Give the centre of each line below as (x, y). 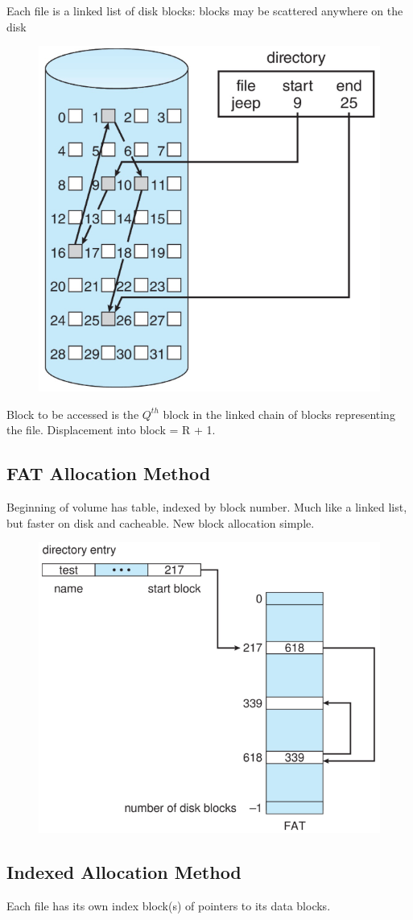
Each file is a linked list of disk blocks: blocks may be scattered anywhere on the (205, 10)
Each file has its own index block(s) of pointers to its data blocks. (169, 905)
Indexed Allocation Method (124, 872)
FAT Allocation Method (109, 473)
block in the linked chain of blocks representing (279, 414)
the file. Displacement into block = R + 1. (111, 430)
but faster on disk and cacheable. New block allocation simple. (161, 522)
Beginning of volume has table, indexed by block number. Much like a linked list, (207, 507)
